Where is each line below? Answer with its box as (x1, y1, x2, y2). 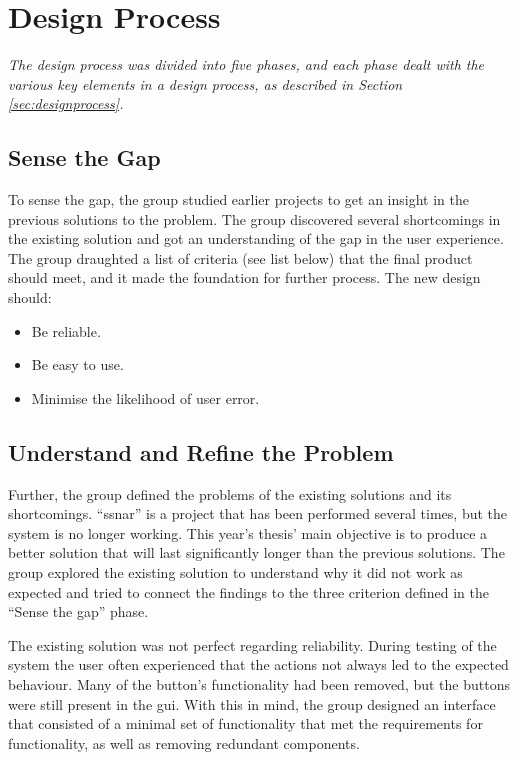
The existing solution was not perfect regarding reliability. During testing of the (8, 634, 497, 655)
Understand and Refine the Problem (8, 436, 394, 467)
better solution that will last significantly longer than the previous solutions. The (8, 542, 505, 563)
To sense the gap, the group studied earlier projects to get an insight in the (8, 189, 469, 210)
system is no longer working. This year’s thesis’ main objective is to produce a (8, 522, 488, 543)
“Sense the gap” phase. (8, 601, 149, 622)
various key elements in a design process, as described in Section (8, 73, 403, 94)
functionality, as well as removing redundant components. (8, 732, 360, 753)
